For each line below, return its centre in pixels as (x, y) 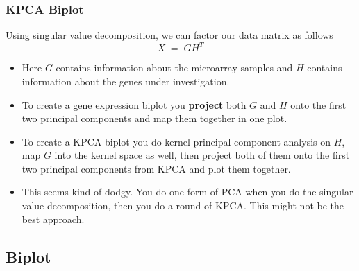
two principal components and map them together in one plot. (155, 118)
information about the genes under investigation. (126, 81)
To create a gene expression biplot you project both (134, 104)
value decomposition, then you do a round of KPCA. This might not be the (183, 206)
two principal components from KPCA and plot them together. (156, 168)
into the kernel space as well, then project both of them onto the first (202, 155)
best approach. (53, 219)
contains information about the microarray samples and (174, 68)
